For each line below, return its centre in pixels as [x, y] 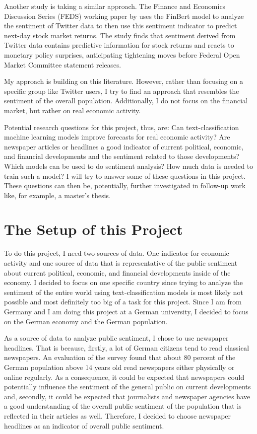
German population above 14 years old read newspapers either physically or [119, 367]
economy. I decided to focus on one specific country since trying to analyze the [124, 282]
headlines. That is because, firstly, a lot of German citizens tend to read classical [127, 347]
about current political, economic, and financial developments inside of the [117, 272]
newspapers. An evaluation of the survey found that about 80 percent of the [120, 357]
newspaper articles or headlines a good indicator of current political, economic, [124, 146]
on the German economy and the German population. [86, 321]
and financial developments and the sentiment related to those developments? [122, 156]
